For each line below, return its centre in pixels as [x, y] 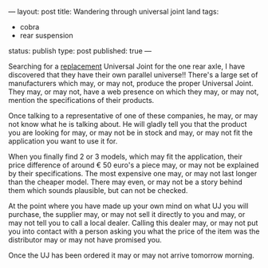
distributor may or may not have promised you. [85, 240]
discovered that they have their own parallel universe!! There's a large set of [133, 75]
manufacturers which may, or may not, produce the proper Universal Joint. [131, 83]
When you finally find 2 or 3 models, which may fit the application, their [126, 156]
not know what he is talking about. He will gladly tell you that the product [128, 124]
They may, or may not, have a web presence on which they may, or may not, [134, 92]
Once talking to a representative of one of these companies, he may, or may [133, 116]
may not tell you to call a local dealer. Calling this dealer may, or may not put [133, 223]
